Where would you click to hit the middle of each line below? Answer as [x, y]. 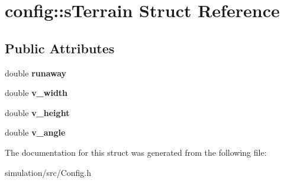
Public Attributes [60, 48]
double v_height [37, 112]
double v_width [36, 93]
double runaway [36, 73]
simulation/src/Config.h [48, 172]
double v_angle [35, 132]
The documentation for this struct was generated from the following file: [136, 152]
